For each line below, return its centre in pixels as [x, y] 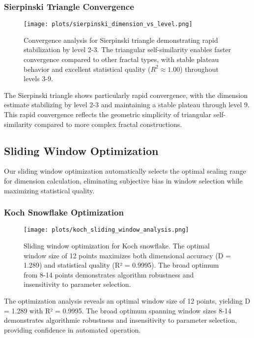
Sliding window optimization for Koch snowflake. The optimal [117, 246]
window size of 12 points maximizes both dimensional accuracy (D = [127, 255]
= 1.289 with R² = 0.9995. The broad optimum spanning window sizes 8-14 [118, 310]
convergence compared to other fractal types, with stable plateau [121, 59]
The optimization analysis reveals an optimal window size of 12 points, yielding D [127, 301]
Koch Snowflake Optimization [64, 212]
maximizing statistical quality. [49, 190]
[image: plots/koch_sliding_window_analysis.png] [106, 230]
